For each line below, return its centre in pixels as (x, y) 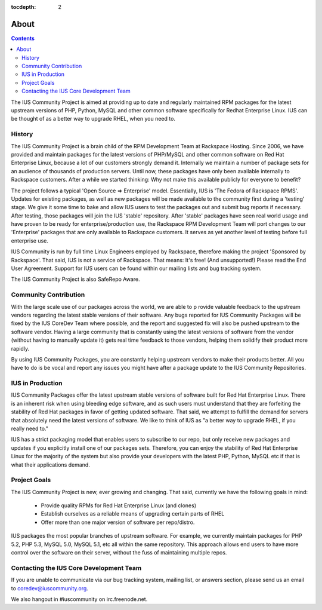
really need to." (30, 428)
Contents (23, 38)
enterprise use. (30, 240)
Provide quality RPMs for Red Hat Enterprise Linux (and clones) (119, 505)
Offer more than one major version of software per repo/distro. (118, 522)
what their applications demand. (51, 465)
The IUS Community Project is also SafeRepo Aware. (75, 279)
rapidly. (20, 348)
